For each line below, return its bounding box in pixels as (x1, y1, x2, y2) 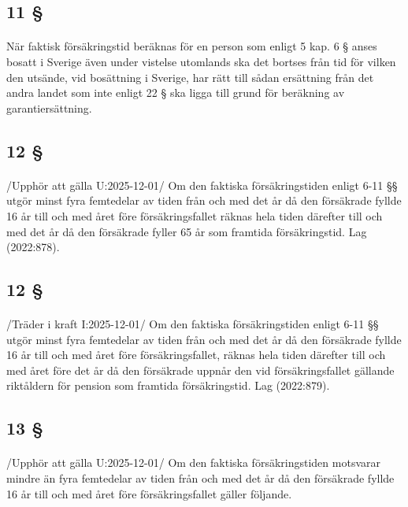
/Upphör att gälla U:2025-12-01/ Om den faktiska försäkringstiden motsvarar (6, 454, 380, 471)
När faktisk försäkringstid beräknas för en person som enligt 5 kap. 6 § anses (6, 38, 377, 54)
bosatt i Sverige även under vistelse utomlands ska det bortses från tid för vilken (6, 53, 396, 69)
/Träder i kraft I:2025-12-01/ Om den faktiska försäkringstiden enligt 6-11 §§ (6, 316, 379, 332)
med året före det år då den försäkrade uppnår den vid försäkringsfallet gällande (6, 361, 395, 378)
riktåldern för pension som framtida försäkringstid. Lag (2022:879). (6, 377, 330, 394)
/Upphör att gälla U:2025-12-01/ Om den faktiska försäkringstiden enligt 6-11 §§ (6, 176, 398, 193)
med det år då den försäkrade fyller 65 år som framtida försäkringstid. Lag (6, 223, 367, 239)
